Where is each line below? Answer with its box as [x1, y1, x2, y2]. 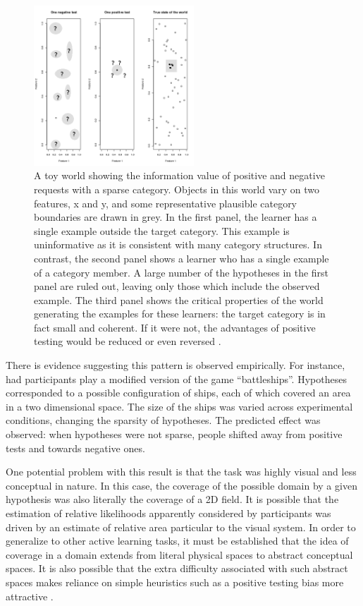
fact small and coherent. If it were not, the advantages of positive [34, 320, 316, 334]
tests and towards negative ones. [6, 440, 145, 455]
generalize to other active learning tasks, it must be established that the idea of [6, 533, 349, 548]
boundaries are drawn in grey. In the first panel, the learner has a [34, 210, 317, 224]
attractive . [6, 588, 54, 603]
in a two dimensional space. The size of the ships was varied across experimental [6, 399, 353, 413]
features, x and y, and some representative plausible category [34, 195, 297, 210]
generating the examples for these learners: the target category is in [34, 306, 326, 321]
